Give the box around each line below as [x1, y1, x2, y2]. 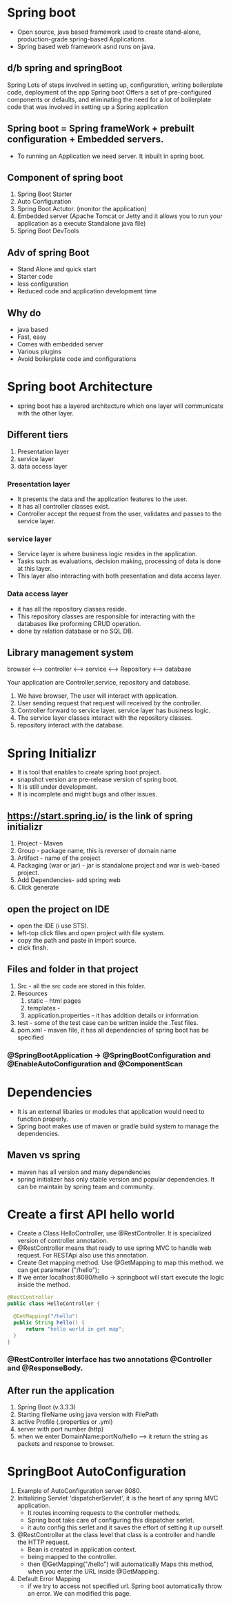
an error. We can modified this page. [27, 1590, 132, 1598]
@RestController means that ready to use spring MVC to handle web [17, 1244, 212, 1252]
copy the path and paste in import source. [17, 937, 137, 945]
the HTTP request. [17, 1538, 70, 1547]
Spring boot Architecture [7, 379, 153, 395]
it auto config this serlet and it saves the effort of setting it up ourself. [27, 1523, 224, 1532]
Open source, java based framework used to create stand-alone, [17, 28, 201, 36]
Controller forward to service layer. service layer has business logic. [17, 706, 211, 715]
